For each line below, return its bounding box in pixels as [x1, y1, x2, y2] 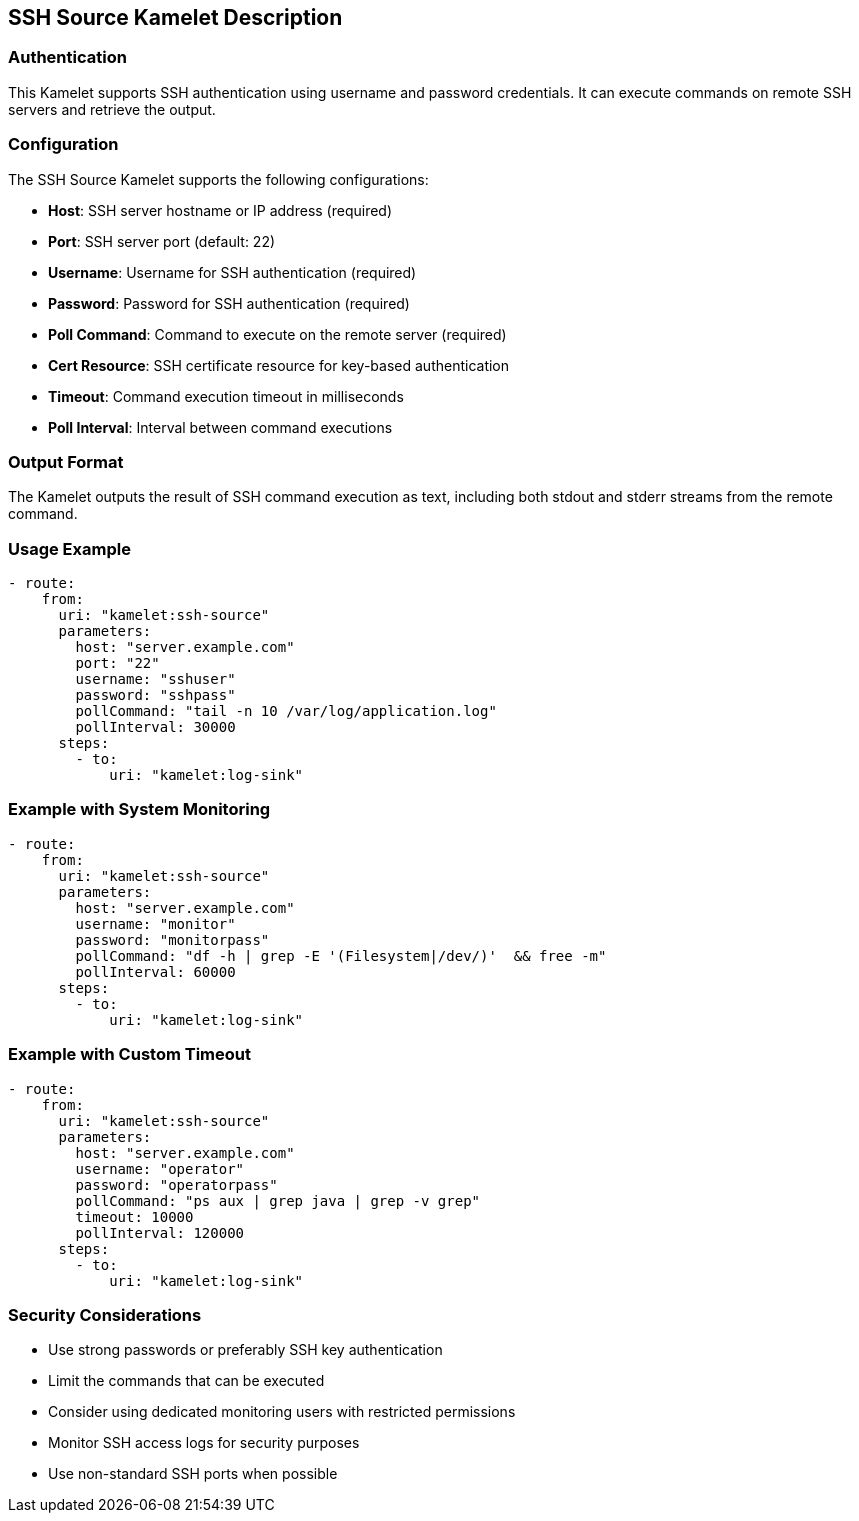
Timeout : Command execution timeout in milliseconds [48, 387, 404, 405]
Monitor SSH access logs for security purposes [48, 1434, 360, 1452]
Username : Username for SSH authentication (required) [48, 263, 417, 281]
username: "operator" [75, 1160, 245, 1177]
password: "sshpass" [75, 687, 236, 704]
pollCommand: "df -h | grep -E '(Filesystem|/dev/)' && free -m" [75, 947, 607, 964]
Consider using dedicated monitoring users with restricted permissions [48, 1403, 516, 1421]
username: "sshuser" [75, 671, 236, 688]
